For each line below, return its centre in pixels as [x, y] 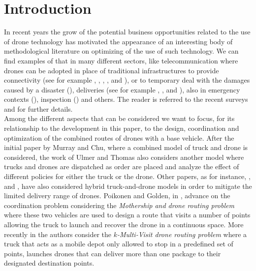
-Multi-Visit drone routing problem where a [182, 234]
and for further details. [38, 108]
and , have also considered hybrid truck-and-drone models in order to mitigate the [128, 186]
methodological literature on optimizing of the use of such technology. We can [121, 51]
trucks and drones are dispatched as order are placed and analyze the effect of [122, 166]
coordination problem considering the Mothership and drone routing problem [119, 205]
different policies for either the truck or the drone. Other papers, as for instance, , [127, 176]
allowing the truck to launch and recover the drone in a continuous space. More [124, 224]
